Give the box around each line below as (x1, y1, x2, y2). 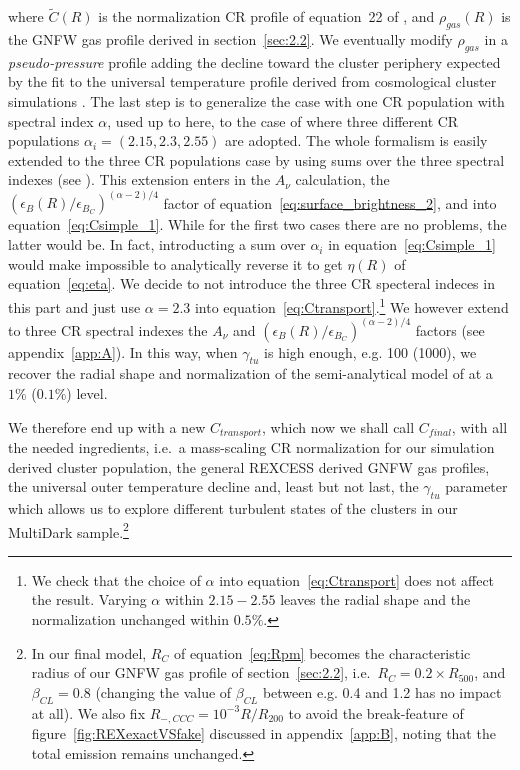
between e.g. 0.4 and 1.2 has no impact (262, 681, 502, 702)
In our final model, (31, 642, 147, 663)
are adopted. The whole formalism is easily (225, 130, 488, 151)
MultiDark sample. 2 (8, 518, 129, 542)
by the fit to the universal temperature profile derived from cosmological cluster (8, 71, 497, 92)
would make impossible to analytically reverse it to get (8, 253, 343, 274)
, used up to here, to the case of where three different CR (107, 110, 459, 131)
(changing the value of (95, 681, 232, 702)
